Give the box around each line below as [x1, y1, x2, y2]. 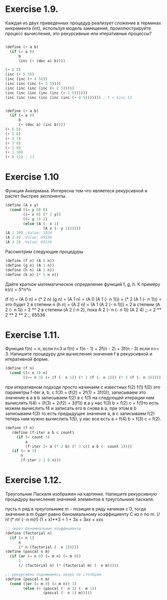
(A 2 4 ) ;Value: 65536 [5, 235, 52, 240]
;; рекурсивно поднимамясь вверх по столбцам [5, 572, 101, 577]
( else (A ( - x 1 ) [23, 221, 59, 226]
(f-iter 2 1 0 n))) [20, 458, 61, 463]
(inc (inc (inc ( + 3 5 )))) [5, 81, 61, 86]
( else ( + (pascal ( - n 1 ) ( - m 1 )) [23, 586, 97, 591]
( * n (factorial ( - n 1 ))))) [18, 544, 79, 550]
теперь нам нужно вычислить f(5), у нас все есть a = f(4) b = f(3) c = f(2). [5, 416, 162, 422]
